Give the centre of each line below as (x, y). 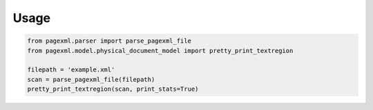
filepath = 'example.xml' (71, 70)
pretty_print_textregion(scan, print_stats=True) (113, 89)
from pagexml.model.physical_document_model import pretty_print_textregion (160, 51)
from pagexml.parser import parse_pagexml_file (109, 41)
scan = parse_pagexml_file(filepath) (91, 79)
